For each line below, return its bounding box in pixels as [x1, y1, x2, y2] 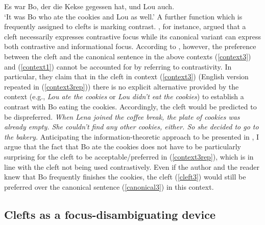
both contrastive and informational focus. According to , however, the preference [4, 41, 256, 52]
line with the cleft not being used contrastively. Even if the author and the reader [4, 161, 259, 172]
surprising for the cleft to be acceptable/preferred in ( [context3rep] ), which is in [4, 151, 254, 162]
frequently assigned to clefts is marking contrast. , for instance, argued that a [4, 21, 246, 32]
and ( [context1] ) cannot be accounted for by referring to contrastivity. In [4, 61, 232, 72]
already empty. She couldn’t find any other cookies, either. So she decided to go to [4, 121, 259, 132]
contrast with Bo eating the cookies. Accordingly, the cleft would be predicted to [4, 101, 257, 111]
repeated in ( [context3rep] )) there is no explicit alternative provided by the [4, 81, 239, 92]
